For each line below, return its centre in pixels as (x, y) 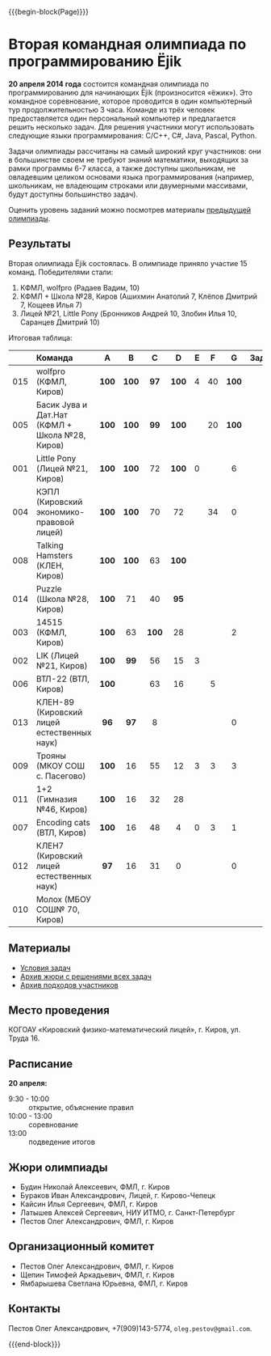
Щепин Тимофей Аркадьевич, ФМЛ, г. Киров (97, 1274)
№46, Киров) (62, 809)
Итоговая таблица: (40, 337)
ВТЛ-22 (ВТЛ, (63, 679)
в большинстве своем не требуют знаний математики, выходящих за (128, 159)
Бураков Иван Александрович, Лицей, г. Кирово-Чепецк (118, 1195)
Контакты (34, 1309)
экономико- (60, 511)
